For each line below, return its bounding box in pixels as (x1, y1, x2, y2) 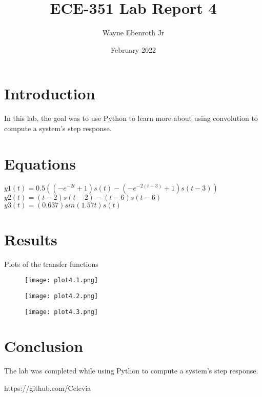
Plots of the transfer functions (4, 258, 98, 269)
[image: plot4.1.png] (25, 277, 98, 284)
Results (4, 228, 57, 249)
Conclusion (4, 336, 84, 357)
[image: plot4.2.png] (25, 292, 98, 300)
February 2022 (111, 44, 156, 55)
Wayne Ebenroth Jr (102, 27, 165, 38)
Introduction (4, 83, 95, 104)
